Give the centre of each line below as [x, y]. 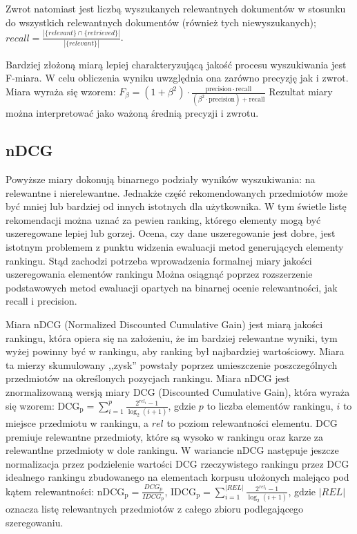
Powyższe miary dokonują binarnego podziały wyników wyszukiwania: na [161, 179]
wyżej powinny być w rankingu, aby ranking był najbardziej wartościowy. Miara [175, 351]
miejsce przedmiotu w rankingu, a [77, 423]
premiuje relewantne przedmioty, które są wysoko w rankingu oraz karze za [165, 436]
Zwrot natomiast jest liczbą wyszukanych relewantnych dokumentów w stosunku [176, 8]
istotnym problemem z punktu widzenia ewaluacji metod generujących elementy [175, 247]
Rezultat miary [301, 91]
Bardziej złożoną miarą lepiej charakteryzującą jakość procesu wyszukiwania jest [176, 64]
